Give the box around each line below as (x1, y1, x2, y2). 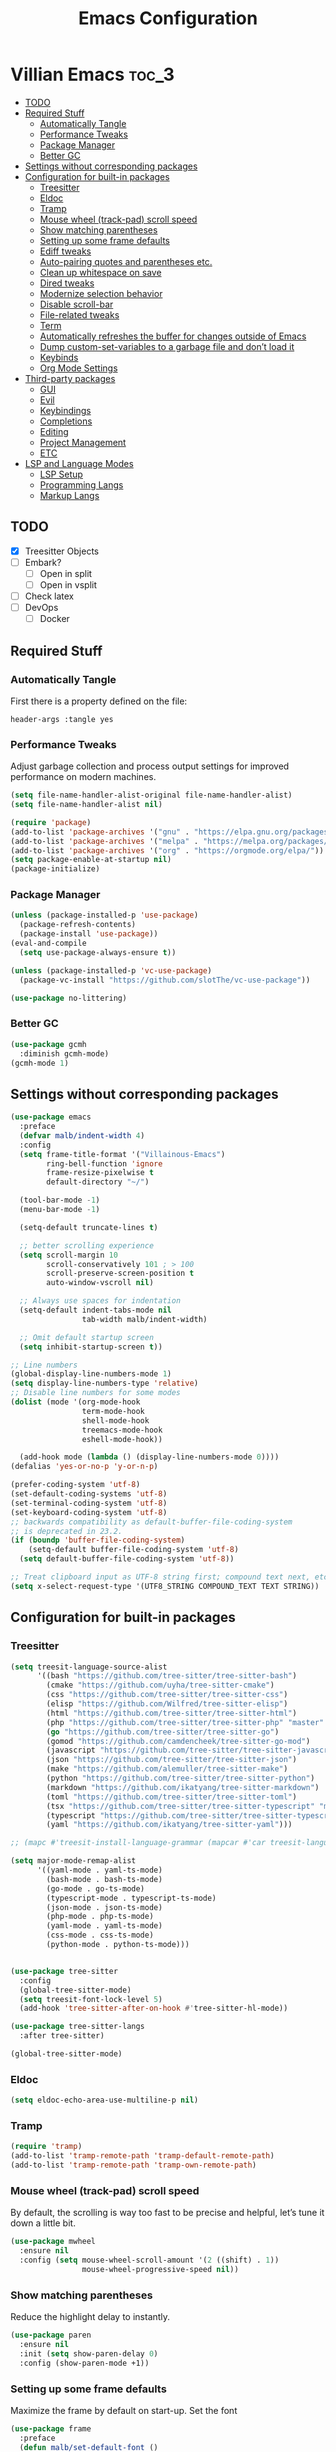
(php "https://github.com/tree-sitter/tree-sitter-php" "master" (46, 1717, 325, 1727)
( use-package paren (10, 2330, 92, 2341)
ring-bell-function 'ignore (46, 1158, 163, 1169)
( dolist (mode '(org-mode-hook (10, 1397, 141, 1407)
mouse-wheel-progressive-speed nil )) (81, 2264, 240, 2274)
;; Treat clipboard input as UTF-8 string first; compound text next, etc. (10, 1572, 333, 1582)
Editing (39, 425, 69, 437)
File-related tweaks (39, 308, 120, 321)
